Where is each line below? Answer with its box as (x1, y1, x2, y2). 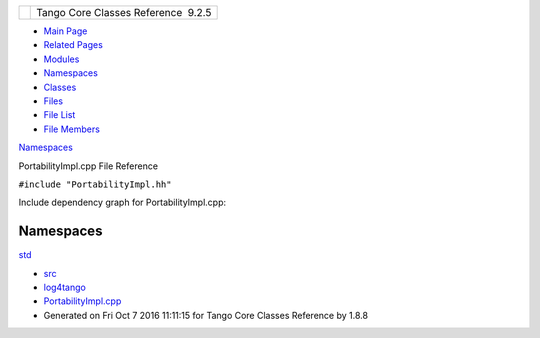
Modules (43, 53, 80, 65)
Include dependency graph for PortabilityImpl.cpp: (18, 196, 227, 209)
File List (43, 109, 76, 121)
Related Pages (43, 39, 104, 51)
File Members (43, 123, 100, 135)
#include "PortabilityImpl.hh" (18, 178, 172, 190)
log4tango (43, 281, 87, 293)
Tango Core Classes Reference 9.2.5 (36, 6, 212, 19)
